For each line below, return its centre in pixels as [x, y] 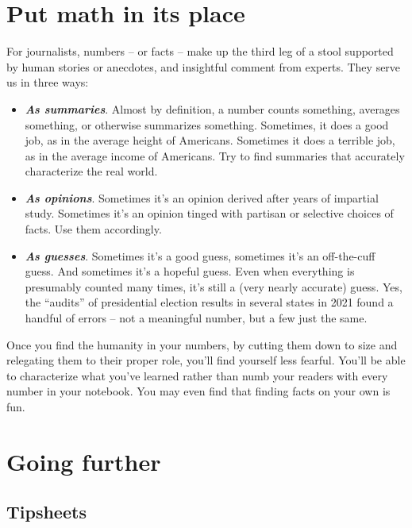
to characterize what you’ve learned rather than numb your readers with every [197, 375]
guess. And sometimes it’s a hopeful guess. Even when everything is [190, 271]
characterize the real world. [91, 171]
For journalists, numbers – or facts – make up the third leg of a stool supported [200, 51]
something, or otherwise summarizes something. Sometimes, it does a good [207, 124]
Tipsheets [46, 512]
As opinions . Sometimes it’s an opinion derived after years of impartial [202, 197]
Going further [84, 461]
